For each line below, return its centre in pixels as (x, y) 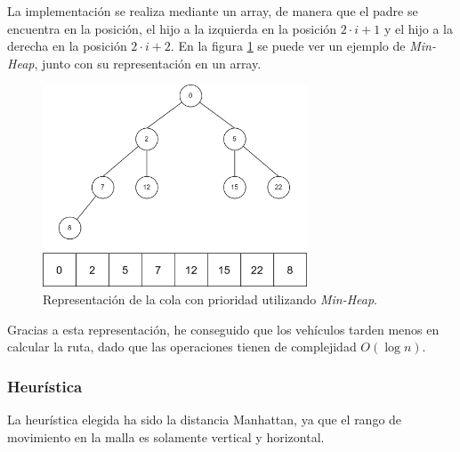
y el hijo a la (418, 28)
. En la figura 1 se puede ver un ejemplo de (288, 46)
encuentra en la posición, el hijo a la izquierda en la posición (172, 28)
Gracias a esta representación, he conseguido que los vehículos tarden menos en (223, 329)
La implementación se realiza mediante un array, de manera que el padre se (213, 11)
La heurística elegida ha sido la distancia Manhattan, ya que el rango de (205, 419)
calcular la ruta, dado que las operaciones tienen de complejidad (182, 347)
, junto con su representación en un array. (148, 63)
